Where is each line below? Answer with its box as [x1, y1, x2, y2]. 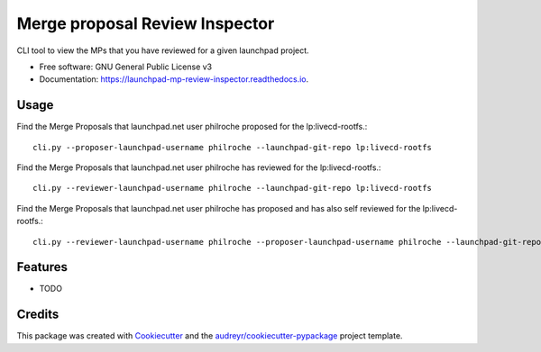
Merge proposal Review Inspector [16, 14, 275, 33]
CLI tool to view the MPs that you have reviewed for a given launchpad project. [16, 45, 310, 56]
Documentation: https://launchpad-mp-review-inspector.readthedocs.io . [39, 74, 309, 85]
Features [16, 259, 68, 275]
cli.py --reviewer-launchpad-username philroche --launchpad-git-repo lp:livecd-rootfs [32, 183, 433, 194]
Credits [16, 307, 60, 322]
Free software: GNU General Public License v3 [39, 61, 213, 72]
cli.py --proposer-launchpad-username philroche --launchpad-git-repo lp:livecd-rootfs [32, 142, 433, 152]
